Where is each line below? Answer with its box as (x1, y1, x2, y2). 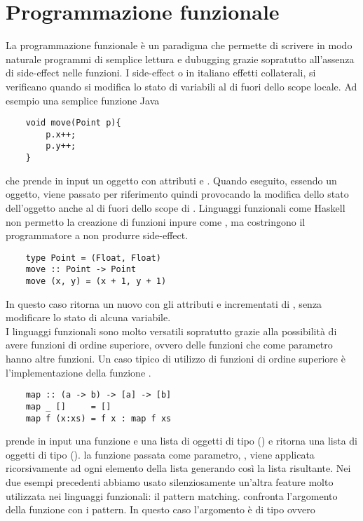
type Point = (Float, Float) (25, 252, 161, 263)
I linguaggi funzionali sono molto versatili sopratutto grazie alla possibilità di (6, 323, 337, 338)
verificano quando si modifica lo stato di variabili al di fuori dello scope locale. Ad (6, 79, 357, 93)
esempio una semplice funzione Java (6, 93, 160, 107)
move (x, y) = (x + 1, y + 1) (25, 276, 167, 286)
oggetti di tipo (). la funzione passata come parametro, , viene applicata (6, 447, 315, 461)
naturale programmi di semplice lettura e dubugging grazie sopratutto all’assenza (6, 51, 355, 66)
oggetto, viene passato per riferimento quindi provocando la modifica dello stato (6, 187, 349, 201)
